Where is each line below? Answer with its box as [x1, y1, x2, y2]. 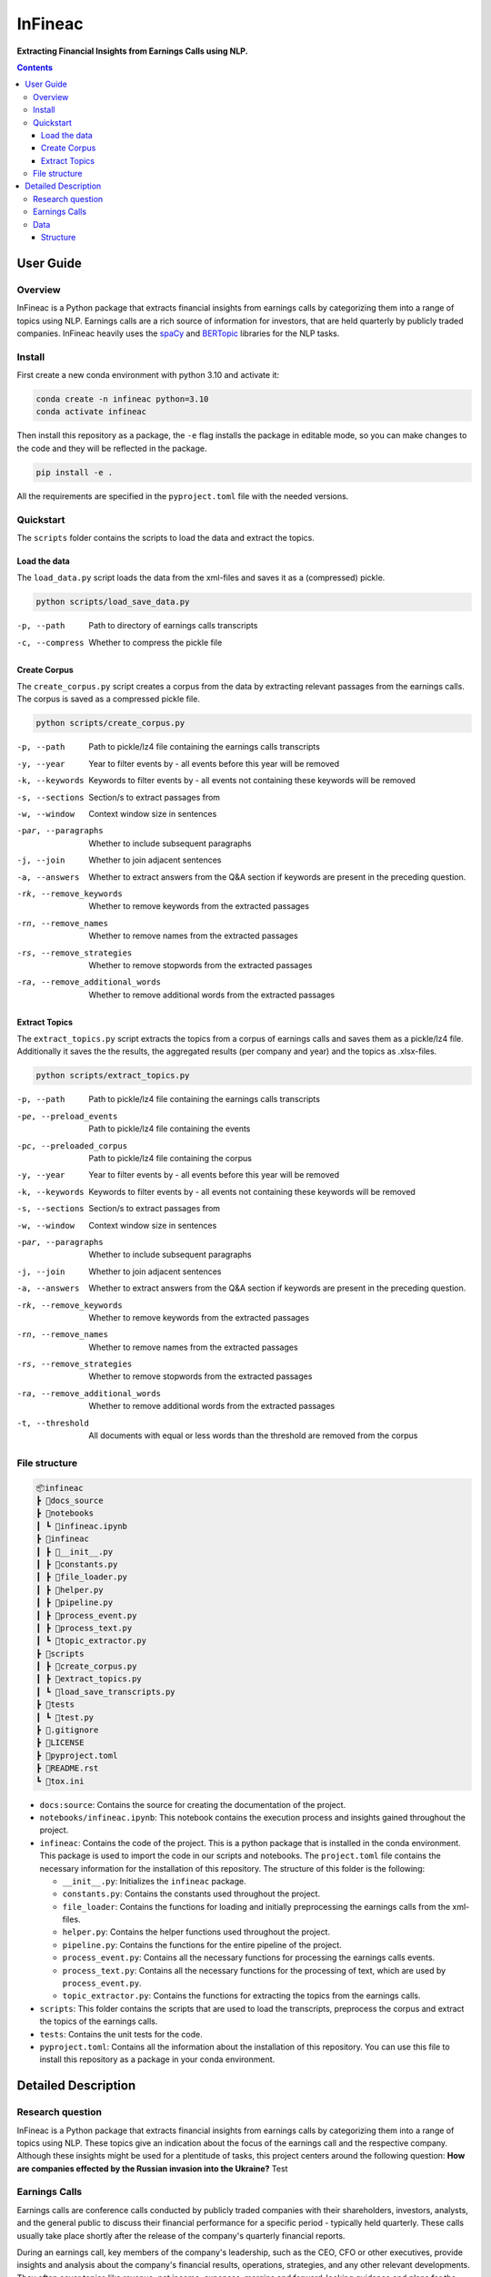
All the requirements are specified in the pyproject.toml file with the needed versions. [16, 490, 349, 501]
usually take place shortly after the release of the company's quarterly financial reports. [16, 2230, 346, 2241]
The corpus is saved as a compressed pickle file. [16, 693, 200, 705]
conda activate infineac [35, 406, 147, 417]
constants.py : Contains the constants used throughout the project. [62, 1888, 321, 1899]
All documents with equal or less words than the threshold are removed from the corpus [88, 1430, 418, 1441]
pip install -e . [35, 467, 114, 477]
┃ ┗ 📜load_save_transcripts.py [35, 1686, 176, 1697]
